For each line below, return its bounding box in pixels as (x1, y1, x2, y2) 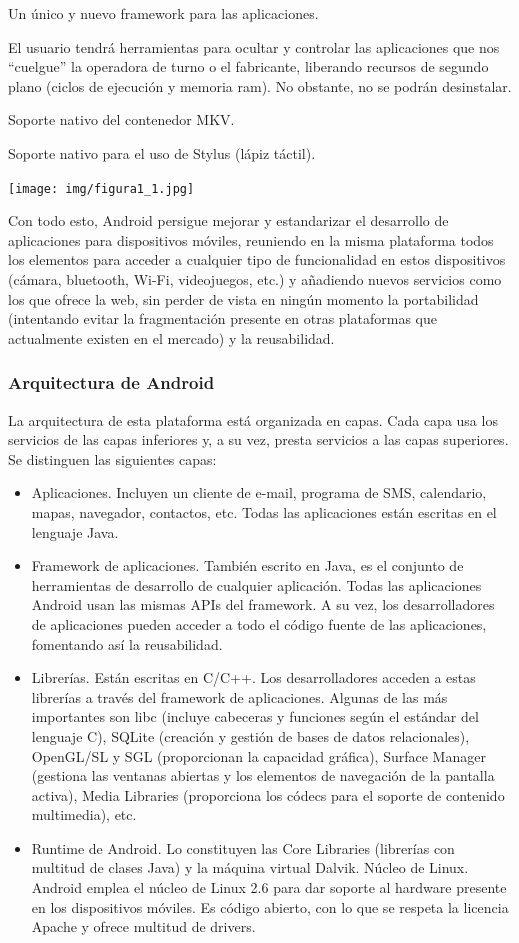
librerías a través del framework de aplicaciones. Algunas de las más (31, 686, 448, 707)
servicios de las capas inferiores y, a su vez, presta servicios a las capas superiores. (8, 429, 509, 450)
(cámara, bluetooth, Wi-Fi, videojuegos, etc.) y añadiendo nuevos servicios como (8, 269, 502, 289)
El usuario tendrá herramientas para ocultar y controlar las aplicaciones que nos (8, 36, 500, 57)
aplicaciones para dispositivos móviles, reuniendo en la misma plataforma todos (8, 229, 494, 250)
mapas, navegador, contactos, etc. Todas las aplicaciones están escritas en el (31, 501, 497, 522)
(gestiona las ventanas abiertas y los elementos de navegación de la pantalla (31, 765, 495, 786)
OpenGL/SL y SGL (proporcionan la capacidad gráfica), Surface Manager (31, 745, 486, 766)
